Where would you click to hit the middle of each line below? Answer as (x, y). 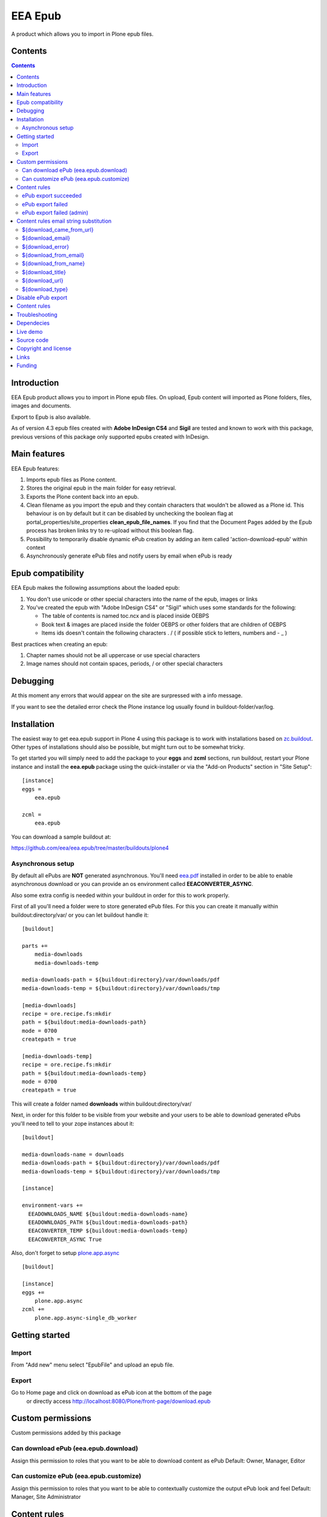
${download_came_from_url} (58, 229)
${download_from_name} (54, 263)
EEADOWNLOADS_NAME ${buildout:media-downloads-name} (108, 1214)
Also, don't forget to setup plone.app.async (65, 1253)
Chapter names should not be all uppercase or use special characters (113, 655)
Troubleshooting (37, 314)
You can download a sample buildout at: (61, 837)
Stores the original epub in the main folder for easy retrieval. (101, 488)
